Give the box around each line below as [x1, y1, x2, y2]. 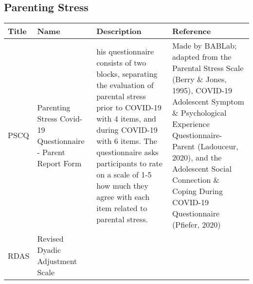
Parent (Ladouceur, [172, 141, 238, 152]
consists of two [96, 56, 146, 68]
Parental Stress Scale [172, 62, 244, 74]
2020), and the [172, 152, 222, 163]
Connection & [172, 174, 219, 186]
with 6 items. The [96, 135, 157, 146]
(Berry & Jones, [172, 73, 227, 85]
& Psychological [172, 107, 227, 119]
